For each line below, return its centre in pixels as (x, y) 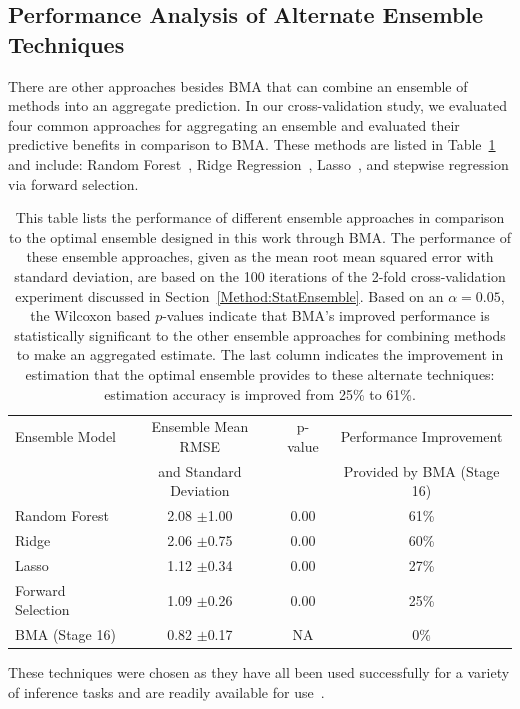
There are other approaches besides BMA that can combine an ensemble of (238, 85)
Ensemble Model (65, 436)
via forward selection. (73, 183)
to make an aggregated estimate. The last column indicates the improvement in (260, 354)
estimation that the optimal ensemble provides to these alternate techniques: (260, 373)
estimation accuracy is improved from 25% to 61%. (260, 393)
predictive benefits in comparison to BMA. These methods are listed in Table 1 (252, 144)
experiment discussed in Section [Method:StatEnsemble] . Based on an (229, 295)
